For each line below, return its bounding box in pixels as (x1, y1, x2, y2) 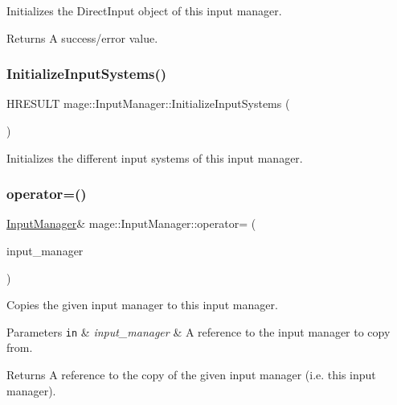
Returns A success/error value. (6, 29, 158, 46)
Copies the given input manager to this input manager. (6, 296, 278, 313)
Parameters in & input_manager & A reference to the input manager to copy (6, 323, 391, 340)
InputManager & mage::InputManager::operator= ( (6, 215, 256, 232)
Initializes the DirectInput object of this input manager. (6, 2, 282, 19)
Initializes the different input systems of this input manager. (6, 149, 303, 166)
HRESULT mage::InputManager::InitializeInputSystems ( (6, 95, 290, 112)
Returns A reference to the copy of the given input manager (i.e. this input (6, 366, 376, 383)
